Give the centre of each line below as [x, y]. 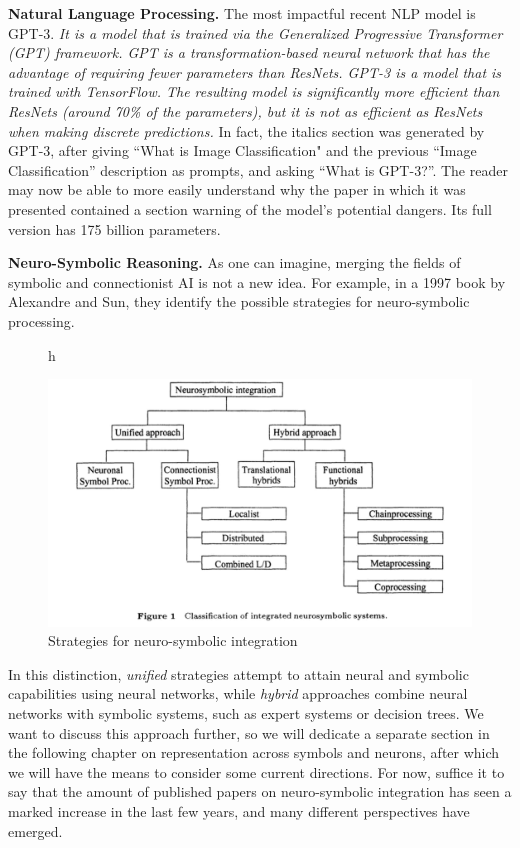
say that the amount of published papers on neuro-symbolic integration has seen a [260, 791]
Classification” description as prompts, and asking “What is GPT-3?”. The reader [258, 169]
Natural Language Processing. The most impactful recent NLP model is [242, 13]
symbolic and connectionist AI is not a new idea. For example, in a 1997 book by [257, 281]
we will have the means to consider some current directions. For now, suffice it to [256, 771]
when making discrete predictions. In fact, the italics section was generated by [246, 130]
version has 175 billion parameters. [114, 228]
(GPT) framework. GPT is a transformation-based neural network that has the [249, 52]
